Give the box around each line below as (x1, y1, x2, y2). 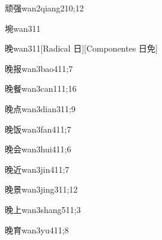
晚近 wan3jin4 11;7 (5, 163, 70, 175)
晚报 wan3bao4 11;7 (5, 62, 73, 74)
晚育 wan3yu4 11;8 (5, 223, 69, 236)
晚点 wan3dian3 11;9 (5, 102, 76, 115)
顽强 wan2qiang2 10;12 (5, 2, 84, 14)
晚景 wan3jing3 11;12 (5, 183, 78, 196)
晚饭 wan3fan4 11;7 (5, 122, 71, 135)
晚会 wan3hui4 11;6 (5, 143, 71, 155)
